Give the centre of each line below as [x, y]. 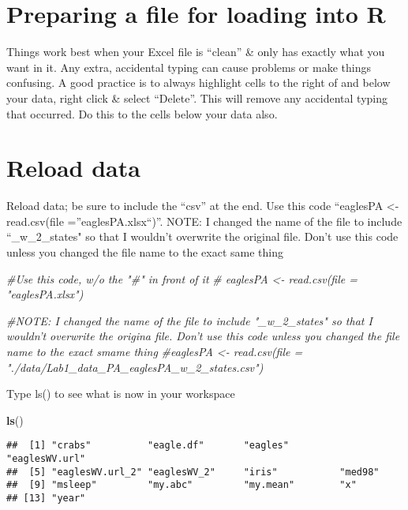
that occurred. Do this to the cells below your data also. [142, 113]
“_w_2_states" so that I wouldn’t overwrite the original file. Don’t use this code [202, 236]
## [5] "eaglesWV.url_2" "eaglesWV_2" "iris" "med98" [193, 472]
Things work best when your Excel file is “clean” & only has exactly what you [196, 52]
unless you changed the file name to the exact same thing [145, 252]
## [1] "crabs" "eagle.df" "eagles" [148, 446]
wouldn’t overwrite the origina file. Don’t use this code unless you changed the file [203, 336]
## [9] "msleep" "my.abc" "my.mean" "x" [182, 485]
